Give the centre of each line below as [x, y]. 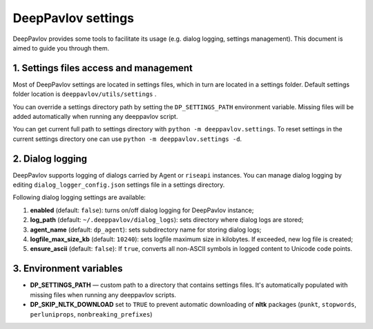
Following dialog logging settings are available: [79, 198]
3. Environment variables [68, 269]
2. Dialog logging [50, 159]
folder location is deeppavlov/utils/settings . [85, 94]
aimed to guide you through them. [61, 48]
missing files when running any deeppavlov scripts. [103, 294]
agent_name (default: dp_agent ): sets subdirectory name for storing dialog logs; [146, 229]
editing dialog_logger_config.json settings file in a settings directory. [119, 185]
